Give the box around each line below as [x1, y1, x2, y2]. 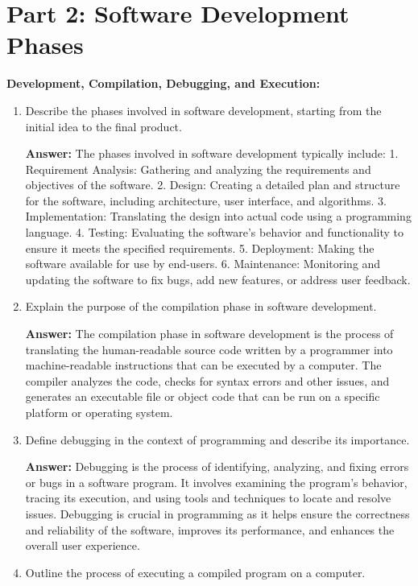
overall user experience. [25, 537, 140, 554]
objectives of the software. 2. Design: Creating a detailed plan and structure [25, 176, 400, 193]
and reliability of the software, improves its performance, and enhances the [25, 521, 395, 538]
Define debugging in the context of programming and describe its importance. [25, 431, 410, 448]
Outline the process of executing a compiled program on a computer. [25, 563, 366, 580]
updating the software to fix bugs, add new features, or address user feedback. [25, 270, 411, 287]
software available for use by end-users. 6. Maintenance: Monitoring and [25, 255, 381, 272]
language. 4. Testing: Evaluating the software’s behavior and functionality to [25, 224, 404, 241]
